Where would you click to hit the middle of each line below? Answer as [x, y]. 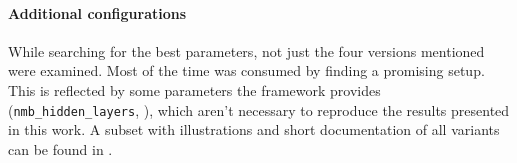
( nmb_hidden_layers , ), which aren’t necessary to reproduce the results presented [259, 109]
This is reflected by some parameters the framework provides [194, 89]
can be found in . [60, 148]
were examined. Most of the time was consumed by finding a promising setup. [246, 70]
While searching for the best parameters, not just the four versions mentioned [246, 50]
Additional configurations [97, 12]
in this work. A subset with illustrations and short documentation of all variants [254, 129]
